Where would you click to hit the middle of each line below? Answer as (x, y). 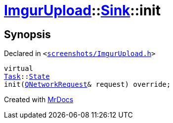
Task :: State (27, 77)
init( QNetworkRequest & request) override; (87, 85)
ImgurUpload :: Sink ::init (82, 10)
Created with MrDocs (39, 100)
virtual (19, 69)
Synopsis (27, 34)
